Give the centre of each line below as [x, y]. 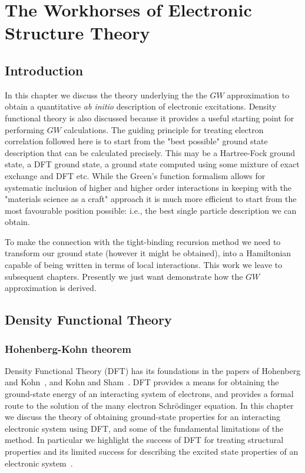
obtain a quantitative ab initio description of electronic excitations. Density [141, 106]
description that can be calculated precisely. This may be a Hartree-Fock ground [150, 152]
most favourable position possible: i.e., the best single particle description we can [151, 210]
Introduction [44, 70]
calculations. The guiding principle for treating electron [164, 129]
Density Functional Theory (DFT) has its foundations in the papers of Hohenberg [153, 370]
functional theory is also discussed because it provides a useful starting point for [150, 118]
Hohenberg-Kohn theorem [68, 348]
